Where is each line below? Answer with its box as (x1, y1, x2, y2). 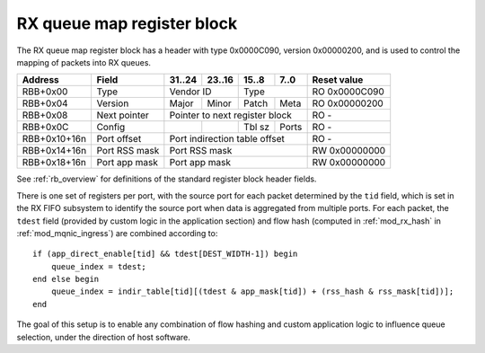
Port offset (96, 133, 142, 146)
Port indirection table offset (169, 133, 285, 146)
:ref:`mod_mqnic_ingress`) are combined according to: (16, 227, 218, 238)
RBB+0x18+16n (22, 156, 87, 169)
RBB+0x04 (22, 97, 68, 110)
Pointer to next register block (169, 109, 292, 121)
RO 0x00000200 (312, 97, 384, 110)
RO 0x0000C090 (312, 85, 385, 98)
